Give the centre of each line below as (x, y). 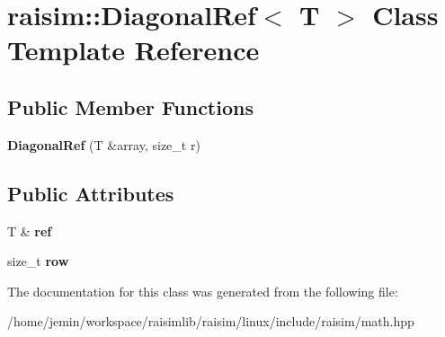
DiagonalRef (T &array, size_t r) (104, 144)
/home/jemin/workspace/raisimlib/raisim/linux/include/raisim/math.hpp (211, 321)
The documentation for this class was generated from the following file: (203, 291)
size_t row (38, 261)
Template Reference (133, 50)
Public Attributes (91, 193)
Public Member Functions (130, 106)
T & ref (30, 231)
